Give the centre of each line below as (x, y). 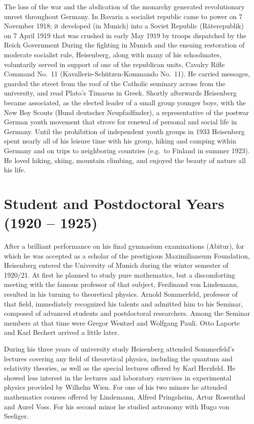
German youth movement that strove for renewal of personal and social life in (121, 122)
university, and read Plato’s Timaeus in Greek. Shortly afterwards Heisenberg (120, 93)
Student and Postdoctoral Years (114, 203)
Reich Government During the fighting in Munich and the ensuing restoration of (124, 45)
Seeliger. (16, 416)
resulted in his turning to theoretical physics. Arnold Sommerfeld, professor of (121, 294)
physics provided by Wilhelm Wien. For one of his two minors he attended (116, 387)
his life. (15, 170)
